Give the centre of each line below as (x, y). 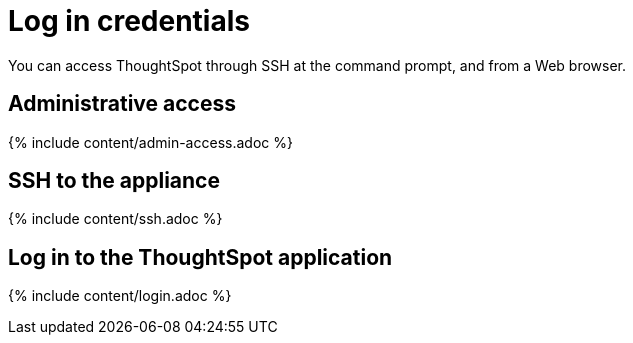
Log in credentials (129, 21)
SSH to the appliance (114, 181)
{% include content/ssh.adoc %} (115, 219)
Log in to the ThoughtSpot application (200, 257)
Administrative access (122, 104)
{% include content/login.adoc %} (120, 296)
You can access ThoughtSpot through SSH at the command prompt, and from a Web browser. (317, 65)
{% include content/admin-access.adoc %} (150, 142)
